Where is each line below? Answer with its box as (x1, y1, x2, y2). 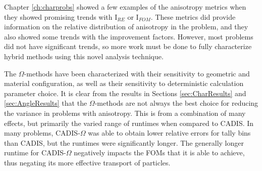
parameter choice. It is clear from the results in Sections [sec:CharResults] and (4, 88, 246, 98)
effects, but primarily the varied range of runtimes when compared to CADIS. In (4, 117, 254, 128)
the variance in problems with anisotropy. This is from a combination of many (4, 107, 246, 118)
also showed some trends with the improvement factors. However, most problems (4, 31, 253, 41)
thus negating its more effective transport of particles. (4, 157, 171, 167)
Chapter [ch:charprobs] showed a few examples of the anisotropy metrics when (4, 2, 246, 12)
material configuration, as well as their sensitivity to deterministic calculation (4, 78, 244, 89)
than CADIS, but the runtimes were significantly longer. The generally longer (4, 137, 244, 148)
